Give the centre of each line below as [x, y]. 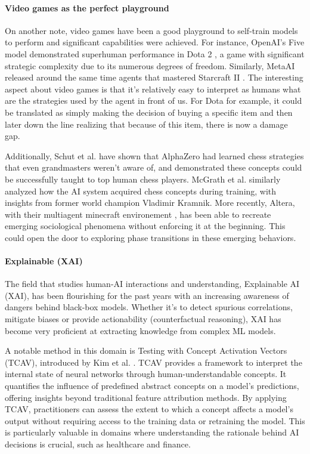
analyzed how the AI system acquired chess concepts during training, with [141, 191]
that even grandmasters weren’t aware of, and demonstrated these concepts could [154, 167]
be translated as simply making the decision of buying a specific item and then [149, 112]
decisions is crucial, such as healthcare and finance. [98, 444]
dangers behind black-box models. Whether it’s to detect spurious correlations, [149, 307]
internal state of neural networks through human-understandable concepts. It [146, 374]
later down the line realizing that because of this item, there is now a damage [146, 124]
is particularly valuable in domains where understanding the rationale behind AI [152, 432]
